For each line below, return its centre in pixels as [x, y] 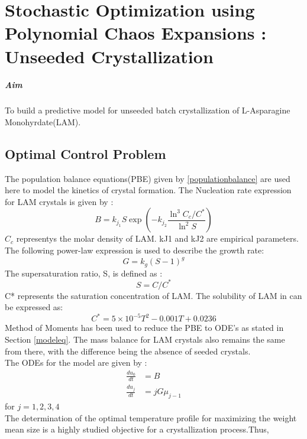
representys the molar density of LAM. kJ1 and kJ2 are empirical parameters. [157, 238]
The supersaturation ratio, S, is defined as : [84, 273]
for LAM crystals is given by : [59, 201]
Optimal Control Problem [85, 153]
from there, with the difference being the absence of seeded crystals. [128, 351]
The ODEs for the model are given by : [76, 362]
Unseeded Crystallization [109, 56]
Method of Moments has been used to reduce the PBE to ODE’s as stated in [144, 328]
